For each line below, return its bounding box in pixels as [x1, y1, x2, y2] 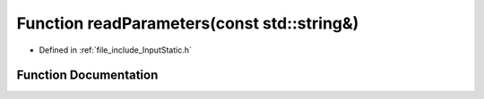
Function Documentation [16, 68, 159, 83]
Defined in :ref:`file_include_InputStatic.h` [39, 45, 193, 55]
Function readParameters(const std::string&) [16, 13, 359, 33]
